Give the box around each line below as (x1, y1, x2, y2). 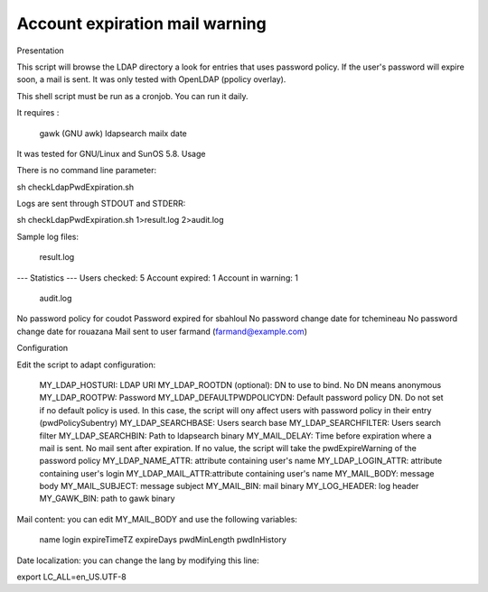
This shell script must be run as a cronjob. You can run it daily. (16, 90, 249, 101)
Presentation (16, 45, 65, 56)
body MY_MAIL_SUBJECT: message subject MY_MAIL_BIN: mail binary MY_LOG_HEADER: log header (39, 481, 419, 492)
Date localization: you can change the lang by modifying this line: (16, 555, 259, 566)
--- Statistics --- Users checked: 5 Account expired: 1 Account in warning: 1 (16, 272, 298, 283)
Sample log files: (16, 231, 80, 242)
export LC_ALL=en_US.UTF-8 (16, 571, 127, 582)
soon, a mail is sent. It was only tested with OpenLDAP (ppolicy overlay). (16, 74, 286, 85)
